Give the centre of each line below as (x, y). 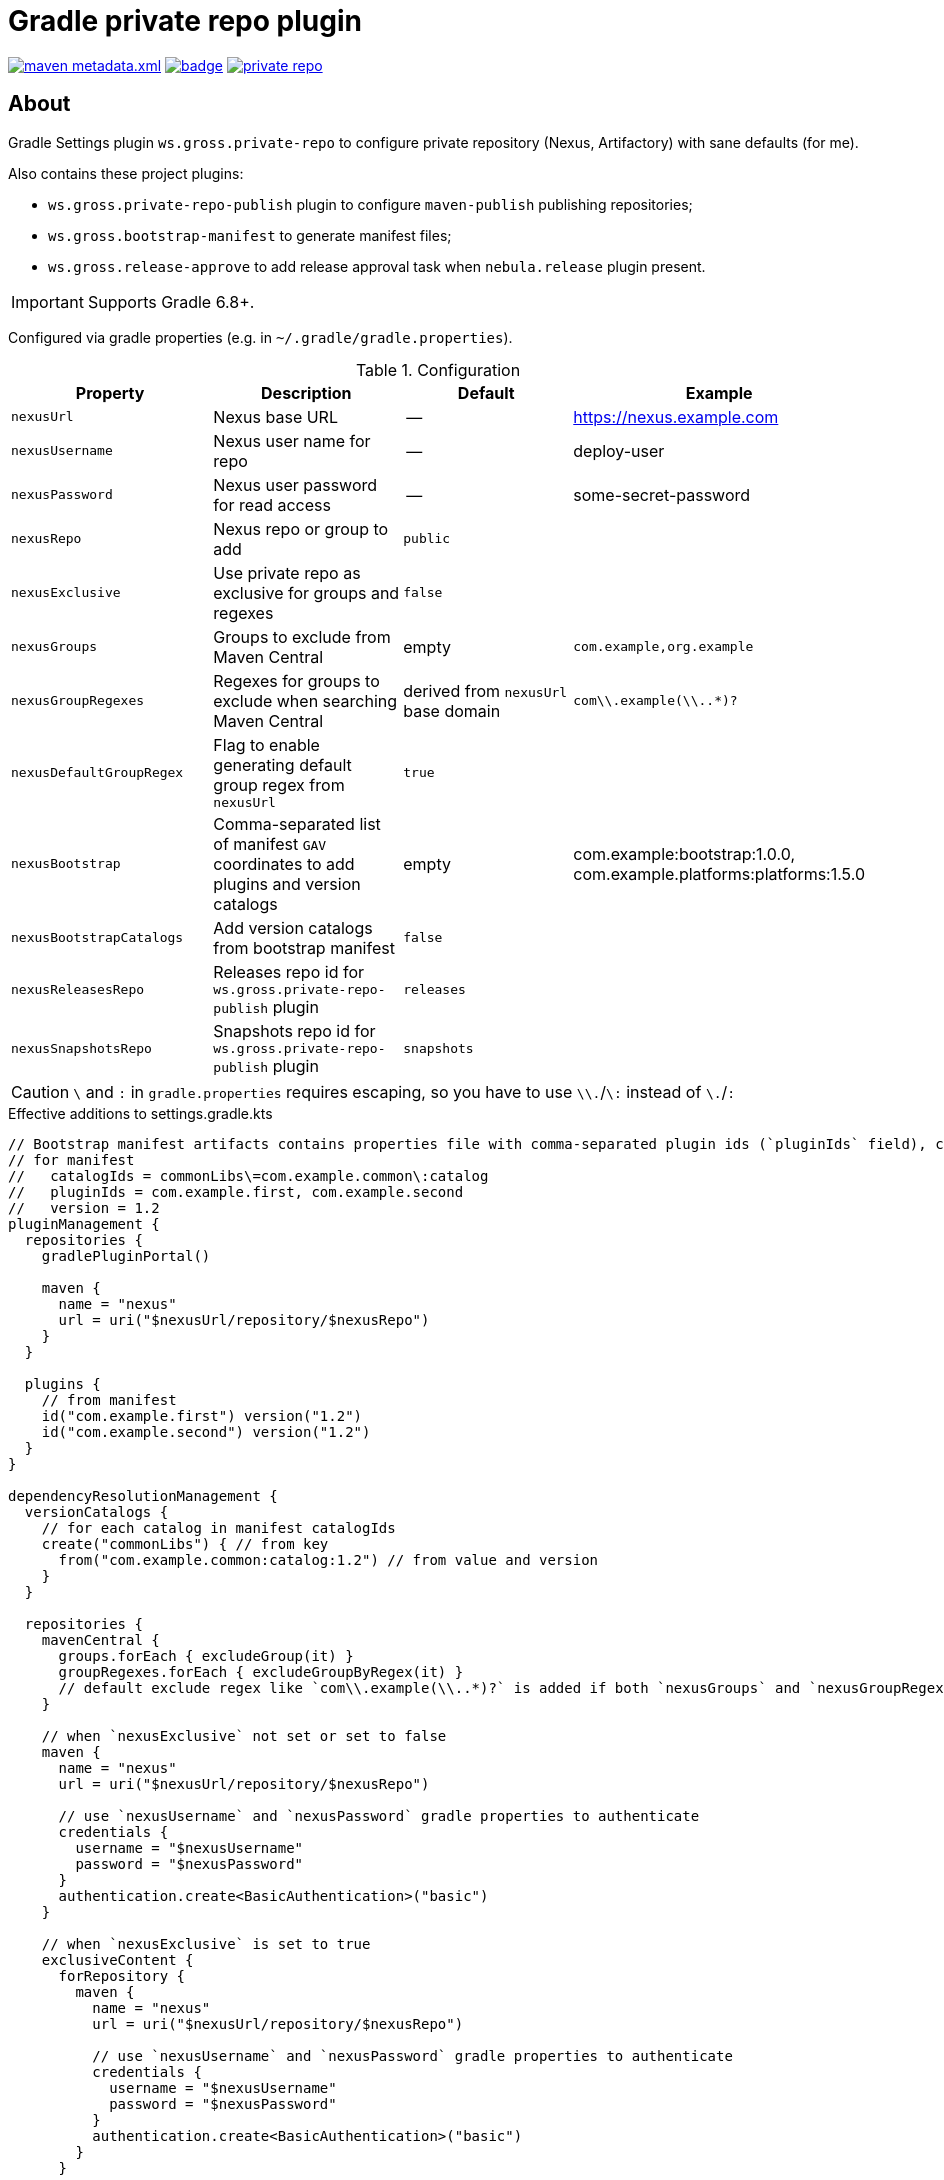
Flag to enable (266, 744)
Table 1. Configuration (438, 369)
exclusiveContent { (117, 1959)
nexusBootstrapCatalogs (97, 938)
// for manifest (71, 1159)
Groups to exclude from (302, 636)
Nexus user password (295, 484)
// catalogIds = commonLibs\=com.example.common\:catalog (248, 1175)
